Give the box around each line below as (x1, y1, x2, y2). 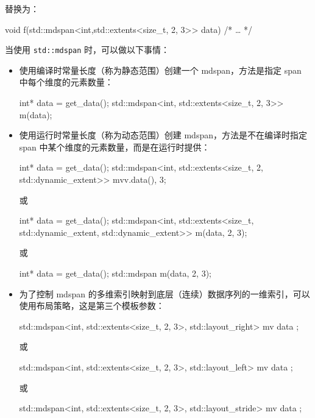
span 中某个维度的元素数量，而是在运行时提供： (19, 140, 210, 153)
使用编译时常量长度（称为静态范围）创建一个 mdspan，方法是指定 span (19, 63, 302, 76)
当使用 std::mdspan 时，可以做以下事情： (5, 43, 170, 56)
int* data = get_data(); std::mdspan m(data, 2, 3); (19, 266, 211, 279)
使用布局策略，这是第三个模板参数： (19, 299, 165, 312)
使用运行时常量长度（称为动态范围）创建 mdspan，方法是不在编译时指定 (19, 129, 307, 141)
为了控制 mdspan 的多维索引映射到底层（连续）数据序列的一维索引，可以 (19, 287, 310, 300)
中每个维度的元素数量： (19, 76, 113, 88)
